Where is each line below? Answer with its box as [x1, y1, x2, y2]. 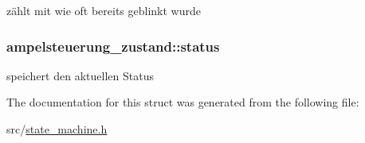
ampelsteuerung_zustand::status [6, 36, 220, 56]
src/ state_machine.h [6, 121, 108, 137]
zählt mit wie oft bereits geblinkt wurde [6, 2, 201, 18]
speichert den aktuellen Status [6, 67, 154, 83]
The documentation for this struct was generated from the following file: [6, 94, 359, 110]
